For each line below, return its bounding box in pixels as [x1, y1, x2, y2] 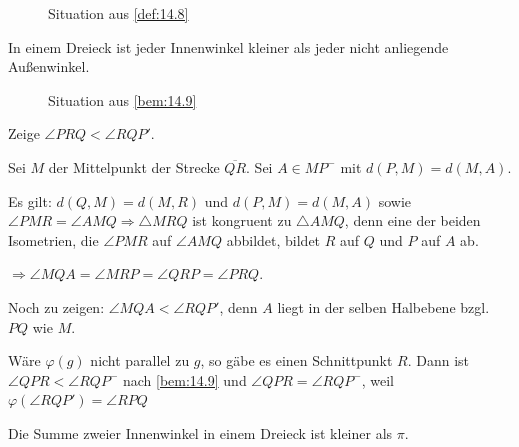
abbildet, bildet [226, 229, 321, 250]
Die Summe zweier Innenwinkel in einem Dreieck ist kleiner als [8, 422, 393, 443]
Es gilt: [8, 190, 52, 211]
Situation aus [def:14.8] [48, 3, 189, 23]
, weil [361, 369, 394, 390]
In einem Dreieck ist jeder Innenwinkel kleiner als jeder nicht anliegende [8, 36, 449, 57]
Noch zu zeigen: [8, 296, 105, 317]
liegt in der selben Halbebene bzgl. [277, 296, 490, 317]
